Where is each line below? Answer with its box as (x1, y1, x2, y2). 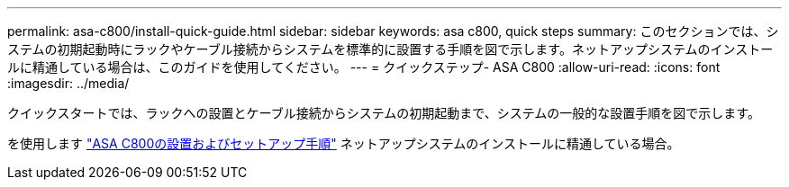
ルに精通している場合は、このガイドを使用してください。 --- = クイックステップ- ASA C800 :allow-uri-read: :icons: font (7, 59, 721, 75)
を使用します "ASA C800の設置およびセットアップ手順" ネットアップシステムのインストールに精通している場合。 (7, 136, 680, 151)
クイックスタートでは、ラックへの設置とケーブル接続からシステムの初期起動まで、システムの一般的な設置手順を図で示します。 (7, 105, 760, 120)
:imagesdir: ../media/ (7, 76, 130, 91)
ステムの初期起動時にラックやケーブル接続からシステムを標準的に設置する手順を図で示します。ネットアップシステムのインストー (7, 41, 774, 57)
